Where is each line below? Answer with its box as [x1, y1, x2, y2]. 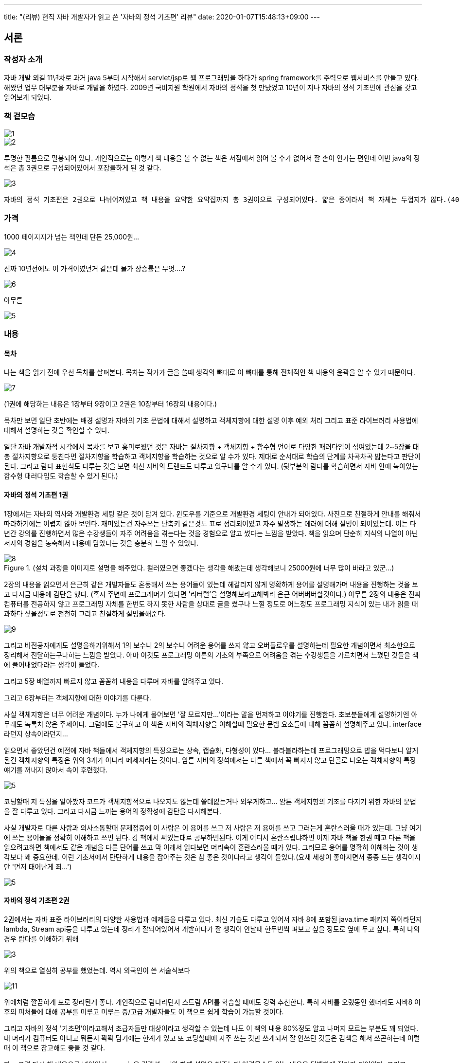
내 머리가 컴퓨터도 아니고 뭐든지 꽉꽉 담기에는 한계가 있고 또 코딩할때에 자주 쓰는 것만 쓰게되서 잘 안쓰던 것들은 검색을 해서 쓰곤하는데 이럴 [4, 1033, 420, 1042]
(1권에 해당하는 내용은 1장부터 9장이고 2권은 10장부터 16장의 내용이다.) [4, 400, 217, 408]
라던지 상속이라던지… [4, 729, 68, 738]
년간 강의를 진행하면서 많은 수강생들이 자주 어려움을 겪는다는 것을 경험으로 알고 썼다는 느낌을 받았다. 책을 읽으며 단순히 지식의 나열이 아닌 [4, 529, 418, 537]
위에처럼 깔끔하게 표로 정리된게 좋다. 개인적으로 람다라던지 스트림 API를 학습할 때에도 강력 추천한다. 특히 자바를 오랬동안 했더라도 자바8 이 [4, 997, 421, 1006]
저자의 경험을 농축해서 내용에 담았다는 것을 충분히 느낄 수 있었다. [4, 538, 199, 547]
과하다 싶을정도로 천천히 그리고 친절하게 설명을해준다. [4, 609, 166, 618]
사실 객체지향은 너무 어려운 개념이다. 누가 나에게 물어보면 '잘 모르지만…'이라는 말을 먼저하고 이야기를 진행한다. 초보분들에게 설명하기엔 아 [4, 710, 418, 718]
